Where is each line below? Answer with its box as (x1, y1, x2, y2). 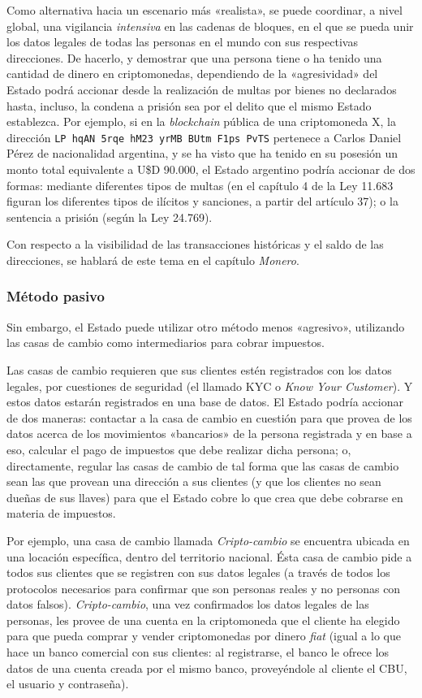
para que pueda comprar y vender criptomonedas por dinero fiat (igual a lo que (6, 627, 401, 644)
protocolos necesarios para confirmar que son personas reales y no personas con (6, 579, 401, 596)
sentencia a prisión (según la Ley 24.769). (6, 208, 213, 225)
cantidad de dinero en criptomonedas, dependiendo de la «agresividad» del (6, 65, 378, 82)
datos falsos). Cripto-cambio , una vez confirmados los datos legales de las (6, 596, 369, 613)
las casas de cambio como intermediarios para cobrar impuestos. (6, 334, 325, 351)
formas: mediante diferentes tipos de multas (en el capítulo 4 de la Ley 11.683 (6, 176, 394, 193)
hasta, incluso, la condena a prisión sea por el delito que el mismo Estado (6, 97, 372, 114)
